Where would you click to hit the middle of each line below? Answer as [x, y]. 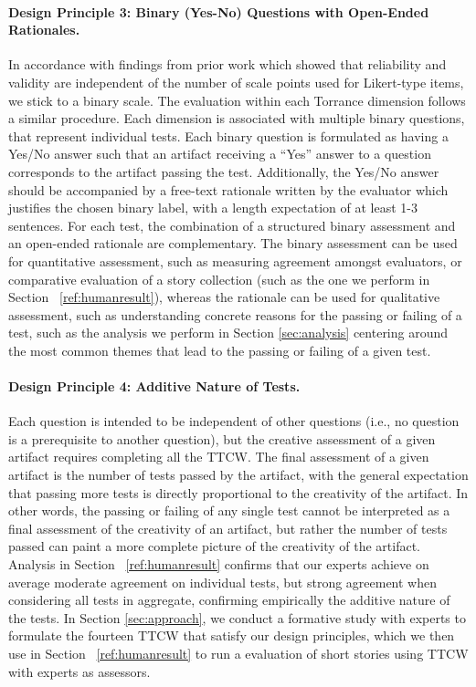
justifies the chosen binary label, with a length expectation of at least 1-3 [213, 208]
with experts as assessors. [79, 671]
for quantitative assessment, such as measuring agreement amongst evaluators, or [235, 260]
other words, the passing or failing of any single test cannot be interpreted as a [229, 510]
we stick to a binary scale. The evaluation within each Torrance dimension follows [237, 100]
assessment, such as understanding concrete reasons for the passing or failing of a [235, 314]
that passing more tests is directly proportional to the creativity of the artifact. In [238, 492]
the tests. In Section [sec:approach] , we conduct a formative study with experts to [237, 617]
